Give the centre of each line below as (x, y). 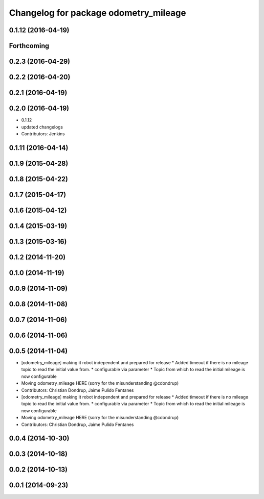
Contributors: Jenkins (43, 134)
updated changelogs (42, 127)
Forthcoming (29, 46)
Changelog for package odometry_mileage (98, 13)
